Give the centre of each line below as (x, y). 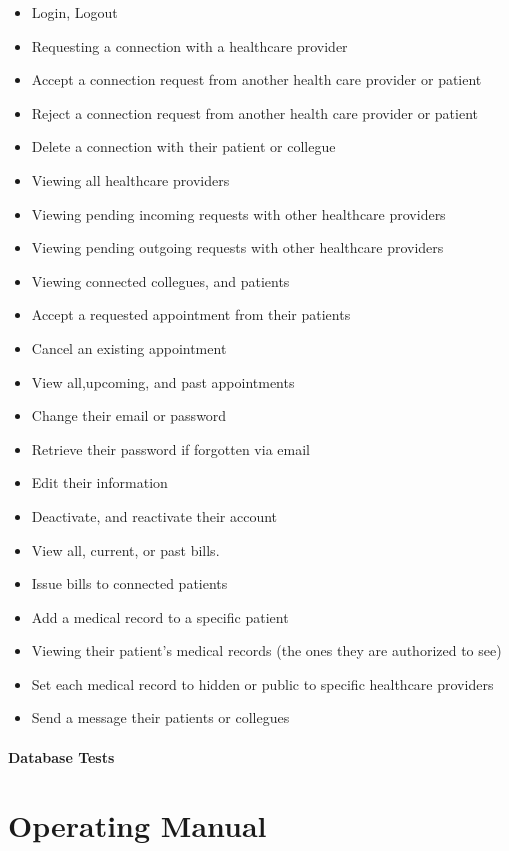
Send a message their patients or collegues (160, 717)
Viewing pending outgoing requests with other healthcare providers (237, 247)
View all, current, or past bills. (125, 549)
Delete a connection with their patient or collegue (183, 146)
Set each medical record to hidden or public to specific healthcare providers (262, 683)
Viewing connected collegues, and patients (160, 280)
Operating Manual (137, 825)
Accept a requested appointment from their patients (191, 314)
